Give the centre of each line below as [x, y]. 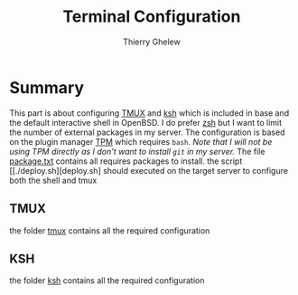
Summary [47, 87]
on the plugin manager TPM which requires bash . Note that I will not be [141, 141]
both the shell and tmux [53, 180]
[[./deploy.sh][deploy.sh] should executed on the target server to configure [149, 170]
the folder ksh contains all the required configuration [107, 281]
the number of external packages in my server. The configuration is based [147, 132]
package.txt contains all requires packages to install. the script [126, 161]
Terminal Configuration [152, 17]
